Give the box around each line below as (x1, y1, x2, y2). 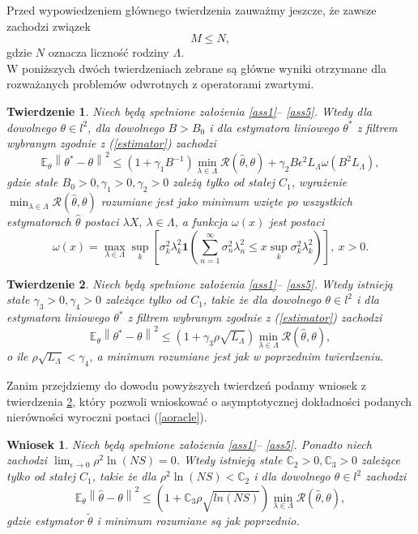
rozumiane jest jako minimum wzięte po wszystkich (100, 193, 352, 210)
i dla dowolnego (254, 468, 331, 485)
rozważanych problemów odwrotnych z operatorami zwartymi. (6, 75, 314, 92)
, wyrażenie (291, 173, 348, 190)
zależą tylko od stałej (173, 173, 275, 190)
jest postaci (269, 213, 325, 230)
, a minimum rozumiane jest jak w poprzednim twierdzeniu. (89, 348, 384, 365)
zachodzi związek (6, 17, 91, 34)
